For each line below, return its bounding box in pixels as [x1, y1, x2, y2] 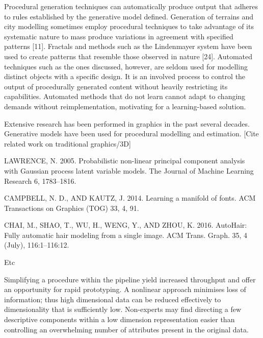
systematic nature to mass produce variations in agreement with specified [4, 31, 233, 41]
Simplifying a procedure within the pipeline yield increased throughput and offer [4, 274, 256, 284]
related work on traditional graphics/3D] [4, 138, 131, 149]
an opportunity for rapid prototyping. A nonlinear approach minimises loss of [4, 284, 246, 295]
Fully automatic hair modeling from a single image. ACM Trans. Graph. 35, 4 [4, 229, 248, 240]
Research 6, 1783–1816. [4, 175, 76, 186]
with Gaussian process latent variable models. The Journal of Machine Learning [4, 165, 254, 176]
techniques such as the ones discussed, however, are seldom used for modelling [4, 61, 248, 71]
